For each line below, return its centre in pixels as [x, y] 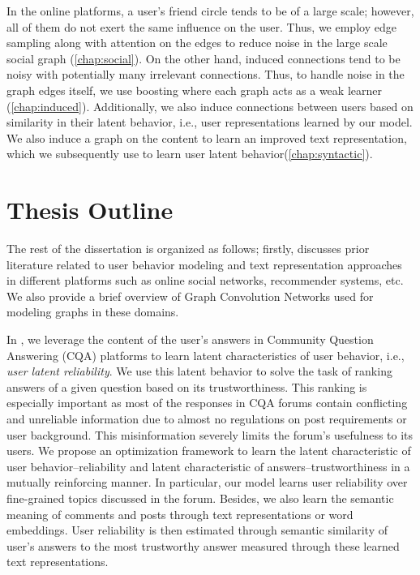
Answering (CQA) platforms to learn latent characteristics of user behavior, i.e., [206, 355]
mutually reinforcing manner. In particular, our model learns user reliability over [207, 482]
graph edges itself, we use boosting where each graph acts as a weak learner [194, 90]
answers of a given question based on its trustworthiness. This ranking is [187, 386]
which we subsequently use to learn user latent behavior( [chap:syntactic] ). [190, 154]
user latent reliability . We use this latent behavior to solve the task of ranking [199, 371]
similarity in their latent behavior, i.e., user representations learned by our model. [210, 122]
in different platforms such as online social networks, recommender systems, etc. [205, 280]
